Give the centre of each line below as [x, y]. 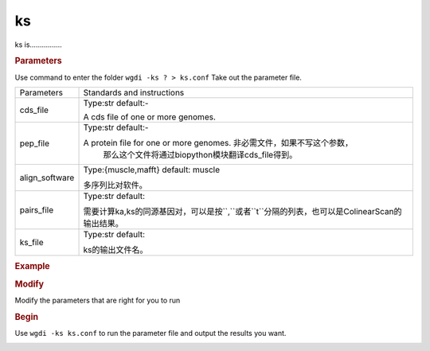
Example [33, 267]
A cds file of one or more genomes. [150, 117]
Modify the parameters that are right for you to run [98, 300]
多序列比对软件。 [115, 185]
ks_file [31, 242]
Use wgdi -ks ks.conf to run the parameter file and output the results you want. [150, 333]
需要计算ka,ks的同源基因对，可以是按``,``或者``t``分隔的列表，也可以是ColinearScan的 [242, 211]
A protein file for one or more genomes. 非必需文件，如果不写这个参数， [218, 142]
